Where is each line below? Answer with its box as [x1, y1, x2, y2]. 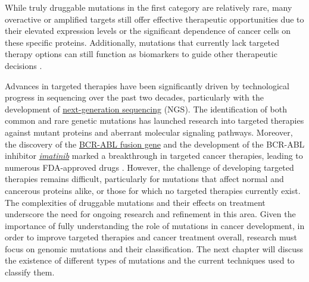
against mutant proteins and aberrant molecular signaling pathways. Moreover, [5, 126, 293, 138]
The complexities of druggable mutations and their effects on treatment [5, 196, 266, 208]
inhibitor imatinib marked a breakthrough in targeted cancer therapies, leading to [5, 149, 303, 162]
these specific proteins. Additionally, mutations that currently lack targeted [5, 36, 279, 48]
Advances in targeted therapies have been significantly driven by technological [5, 79, 289, 92]
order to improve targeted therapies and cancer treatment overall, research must [5, 231, 297, 243]
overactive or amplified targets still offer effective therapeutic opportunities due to [5, 12, 304, 25]
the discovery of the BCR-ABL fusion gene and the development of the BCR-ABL [5, 137, 305, 150]
